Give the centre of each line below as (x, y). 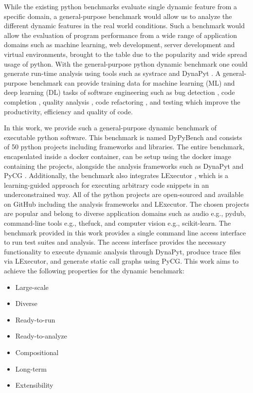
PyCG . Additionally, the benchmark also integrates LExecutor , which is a (116, 175)
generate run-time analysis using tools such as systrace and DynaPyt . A (112, 73)
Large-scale (32, 287)
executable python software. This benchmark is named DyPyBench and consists (123, 137)
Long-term (31, 368)
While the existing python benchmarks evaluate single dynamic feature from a (121, 6)
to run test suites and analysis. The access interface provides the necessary (115, 242)
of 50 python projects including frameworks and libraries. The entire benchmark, (124, 147)
